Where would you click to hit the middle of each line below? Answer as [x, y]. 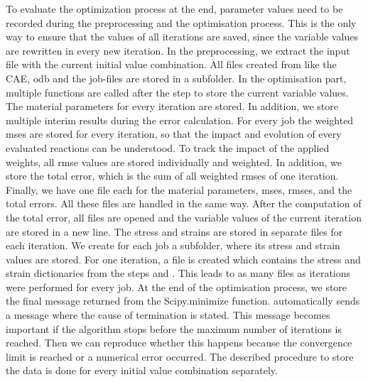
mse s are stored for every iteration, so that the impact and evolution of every [174, 134]
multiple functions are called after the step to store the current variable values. [177, 92]
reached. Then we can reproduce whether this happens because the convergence [179, 343]
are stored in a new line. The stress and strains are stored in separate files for [174, 231]
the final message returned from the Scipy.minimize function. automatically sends [183, 301]
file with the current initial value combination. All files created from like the [171, 64]
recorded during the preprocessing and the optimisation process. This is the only [181, 22]
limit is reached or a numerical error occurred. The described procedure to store [180, 356]
